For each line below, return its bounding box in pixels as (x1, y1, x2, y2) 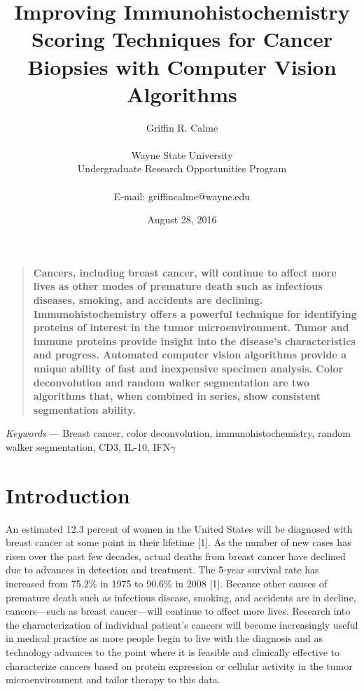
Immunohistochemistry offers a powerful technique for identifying (33, 306, 357, 321)
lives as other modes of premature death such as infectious (33, 279, 323, 293)
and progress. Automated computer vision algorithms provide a (33, 347, 347, 362)
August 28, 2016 (147, 212, 217, 227)
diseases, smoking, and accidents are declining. (33, 293, 263, 307)
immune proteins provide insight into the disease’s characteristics (33, 333, 356, 348)
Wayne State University (131, 147, 233, 162)
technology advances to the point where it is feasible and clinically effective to (6, 645, 340, 659)
